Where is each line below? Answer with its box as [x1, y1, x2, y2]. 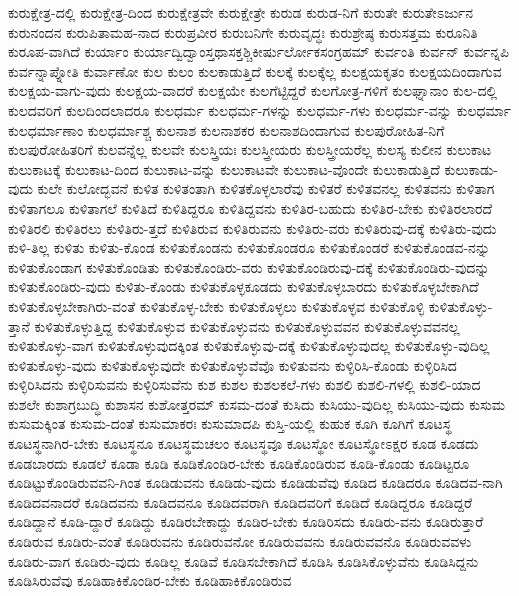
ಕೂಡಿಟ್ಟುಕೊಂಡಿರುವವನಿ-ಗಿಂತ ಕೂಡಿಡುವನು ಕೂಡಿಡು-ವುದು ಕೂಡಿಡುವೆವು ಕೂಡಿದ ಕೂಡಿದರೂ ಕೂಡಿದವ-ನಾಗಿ [8, 472, 503, 493]
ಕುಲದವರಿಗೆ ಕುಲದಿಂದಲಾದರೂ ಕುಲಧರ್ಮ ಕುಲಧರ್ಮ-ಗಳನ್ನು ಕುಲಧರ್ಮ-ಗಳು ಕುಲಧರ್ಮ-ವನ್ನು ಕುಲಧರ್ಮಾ [8, 99, 512, 120]
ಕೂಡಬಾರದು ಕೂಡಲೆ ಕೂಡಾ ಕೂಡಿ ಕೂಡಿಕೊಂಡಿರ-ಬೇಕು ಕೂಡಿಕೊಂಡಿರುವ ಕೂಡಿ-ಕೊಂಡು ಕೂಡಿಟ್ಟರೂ [8, 452, 470, 473]
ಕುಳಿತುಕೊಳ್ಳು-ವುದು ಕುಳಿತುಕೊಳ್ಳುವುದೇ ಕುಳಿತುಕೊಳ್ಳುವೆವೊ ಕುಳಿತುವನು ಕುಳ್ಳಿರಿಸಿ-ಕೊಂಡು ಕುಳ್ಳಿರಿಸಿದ [8, 354, 457, 375]
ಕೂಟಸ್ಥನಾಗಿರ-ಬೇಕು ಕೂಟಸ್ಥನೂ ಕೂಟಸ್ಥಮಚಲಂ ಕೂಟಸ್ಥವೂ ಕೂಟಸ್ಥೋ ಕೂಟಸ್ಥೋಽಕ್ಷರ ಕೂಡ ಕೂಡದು [8, 433, 479, 454]
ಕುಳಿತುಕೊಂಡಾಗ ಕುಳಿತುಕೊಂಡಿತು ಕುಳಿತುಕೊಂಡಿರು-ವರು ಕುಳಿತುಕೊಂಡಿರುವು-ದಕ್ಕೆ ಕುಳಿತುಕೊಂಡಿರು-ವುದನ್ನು [8, 256, 490, 277]
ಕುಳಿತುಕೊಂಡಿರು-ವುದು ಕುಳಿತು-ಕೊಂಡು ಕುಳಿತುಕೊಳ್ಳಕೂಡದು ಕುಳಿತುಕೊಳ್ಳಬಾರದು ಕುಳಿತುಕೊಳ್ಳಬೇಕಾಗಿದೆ [8, 276, 479, 297]
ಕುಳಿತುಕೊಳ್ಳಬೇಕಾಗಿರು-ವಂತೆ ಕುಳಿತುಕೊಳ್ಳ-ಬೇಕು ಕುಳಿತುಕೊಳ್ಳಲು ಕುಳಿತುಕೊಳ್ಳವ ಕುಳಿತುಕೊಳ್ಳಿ [8, 295, 425, 316]
